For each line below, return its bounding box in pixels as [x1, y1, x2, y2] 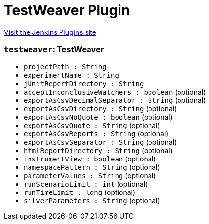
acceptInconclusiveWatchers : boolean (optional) [24, 87, 206, 96]
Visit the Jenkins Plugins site [4, 28, 96, 36]
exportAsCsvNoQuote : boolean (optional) [24, 112, 173, 121]
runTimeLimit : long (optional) [24, 188, 136, 196]
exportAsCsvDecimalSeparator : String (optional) [24, 96, 206, 104]
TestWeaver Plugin [4, 2, 130, 19]
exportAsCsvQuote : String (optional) [24, 121, 160, 129]
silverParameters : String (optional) [24, 196, 160, 205]
